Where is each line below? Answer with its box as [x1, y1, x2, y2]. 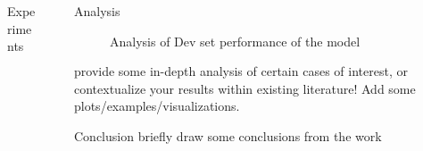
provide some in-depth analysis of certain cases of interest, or [74, 62, 408, 80]
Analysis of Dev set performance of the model [110, 31, 361, 50]
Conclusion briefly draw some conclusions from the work [74, 126, 382, 145]
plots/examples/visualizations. [74, 96, 240, 115]
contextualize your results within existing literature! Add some [74, 79, 416, 97]
